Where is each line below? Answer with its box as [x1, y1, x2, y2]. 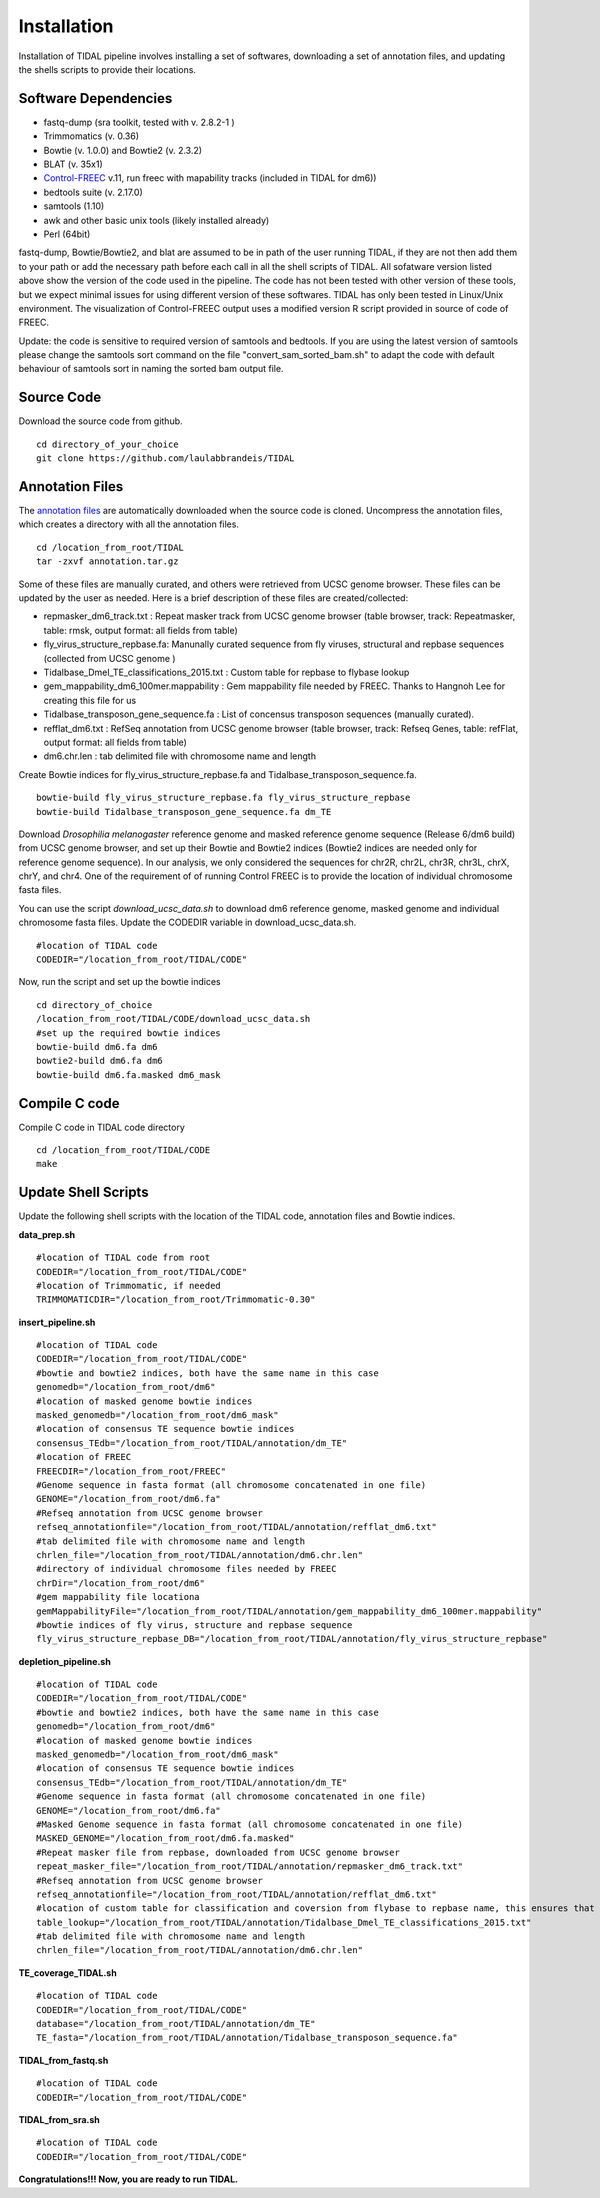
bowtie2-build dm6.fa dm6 [36, 1055, 164, 1067]
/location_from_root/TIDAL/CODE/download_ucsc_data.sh [36, 1013, 311, 1025]
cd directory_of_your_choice [36, 438, 179, 450]
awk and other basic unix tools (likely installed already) [43, 214, 270, 226]
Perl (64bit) [43, 228, 91, 240]
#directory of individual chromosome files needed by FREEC [36, 1563, 337, 1575]
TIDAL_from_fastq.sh [18, 2054, 109, 2066]
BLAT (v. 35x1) [43, 158, 104, 170]
